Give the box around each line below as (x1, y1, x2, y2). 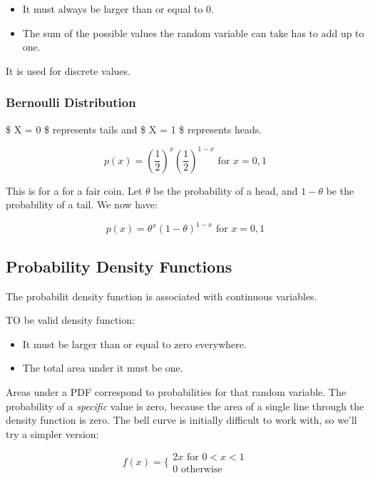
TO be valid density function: (6, 312, 135, 327)
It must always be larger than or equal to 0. (22, 1, 214, 16)
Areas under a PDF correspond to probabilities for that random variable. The (6, 384, 346, 399)
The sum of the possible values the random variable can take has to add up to (22, 25, 364, 40)
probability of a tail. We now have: (6, 197, 158, 212)
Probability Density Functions (6, 255, 232, 277)
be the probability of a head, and (153, 183, 298, 198)
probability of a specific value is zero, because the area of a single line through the (6, 398, 364, 413)
